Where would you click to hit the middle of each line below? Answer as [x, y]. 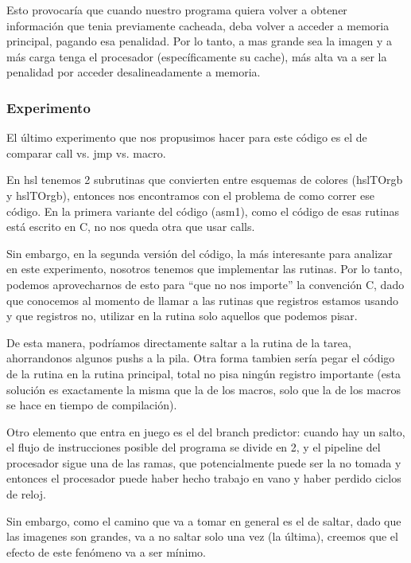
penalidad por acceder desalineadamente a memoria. [134, 72]
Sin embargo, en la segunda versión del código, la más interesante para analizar [200, 253]
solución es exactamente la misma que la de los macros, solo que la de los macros [204, 389]
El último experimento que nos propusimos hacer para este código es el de [187, 137]
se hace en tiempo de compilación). [92, 405]
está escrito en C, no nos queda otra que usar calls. [131, 227]
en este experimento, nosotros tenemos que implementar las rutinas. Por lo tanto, [205, 269]
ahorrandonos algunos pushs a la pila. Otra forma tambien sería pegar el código [201, 358]
